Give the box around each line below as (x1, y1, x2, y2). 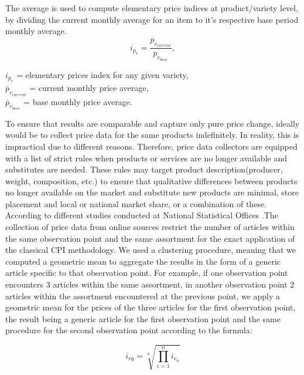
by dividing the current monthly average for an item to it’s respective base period (5, 13, 299, 25)
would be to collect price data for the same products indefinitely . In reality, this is (5, 129, 299, 141)
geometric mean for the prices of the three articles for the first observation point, (5, 301, 296, 313)
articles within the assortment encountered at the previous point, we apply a (5, 289, 281, 302)
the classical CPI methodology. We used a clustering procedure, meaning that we (5, 244, 296, 256)
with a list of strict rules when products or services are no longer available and (5, 151, 287, 164)
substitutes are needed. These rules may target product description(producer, (5, 163, 283, 175)
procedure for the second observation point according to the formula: (5, 324, 252, 336)
